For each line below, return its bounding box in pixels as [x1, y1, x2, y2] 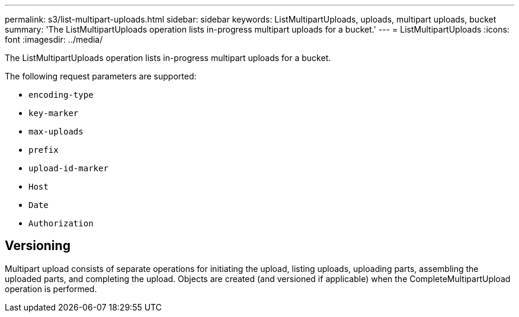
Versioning [5, 238, 71, 254]
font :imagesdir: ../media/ [5, 34, 103, 44]
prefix [28, 145, 59, 155]
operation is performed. [5, 283, 97, 294]
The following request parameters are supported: [5, 71, 197, 81]
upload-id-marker [28, 164, 108, 173]
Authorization [28, 219, 94, 228]
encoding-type [28, 90, 94, 100]
